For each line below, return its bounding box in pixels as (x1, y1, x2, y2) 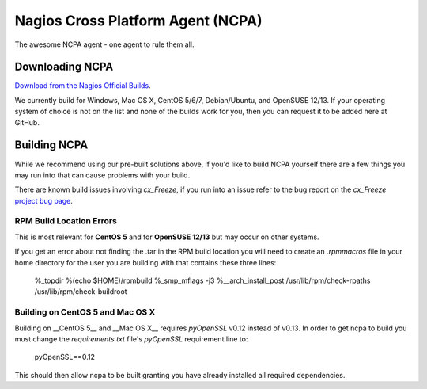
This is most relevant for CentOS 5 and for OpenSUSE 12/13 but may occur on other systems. (14, 232, 319, 242)
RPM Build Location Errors (14, 215, 118, 227)
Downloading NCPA (14, 60, 114, 74)
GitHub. (14, 117, 40, 127)
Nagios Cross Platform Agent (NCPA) (14, 12, 263, 29)
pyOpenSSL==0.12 (34, 353, 95, 362)
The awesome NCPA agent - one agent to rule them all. (14, 40, 195, 49)
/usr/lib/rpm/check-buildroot (34, 287, 127, 296)
